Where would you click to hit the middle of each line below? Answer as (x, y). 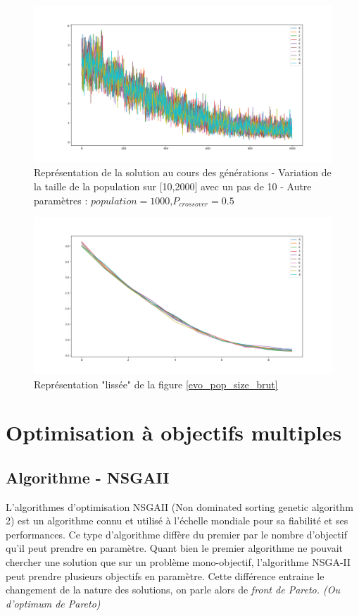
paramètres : (61, 200)
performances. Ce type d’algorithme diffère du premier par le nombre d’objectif (176, 534)
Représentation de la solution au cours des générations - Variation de (183, 172)
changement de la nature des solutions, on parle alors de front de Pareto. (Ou (173, 590)
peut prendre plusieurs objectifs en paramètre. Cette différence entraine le (165, 575)
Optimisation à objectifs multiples (174, 432)
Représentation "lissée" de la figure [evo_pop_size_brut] (156, 384)
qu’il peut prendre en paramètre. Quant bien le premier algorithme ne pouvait (175, 548)
